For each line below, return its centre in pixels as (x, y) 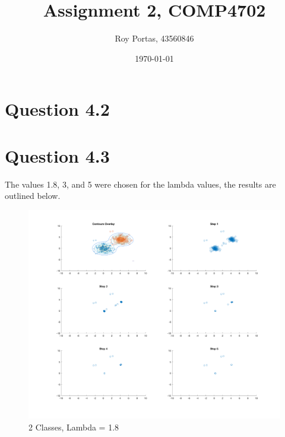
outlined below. (33, 196)
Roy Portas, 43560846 (154, 38)
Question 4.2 (57, 109)
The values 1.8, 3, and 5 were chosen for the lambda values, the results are (140, 184)
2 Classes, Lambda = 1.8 (74, 427)
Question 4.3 (57, 155)
